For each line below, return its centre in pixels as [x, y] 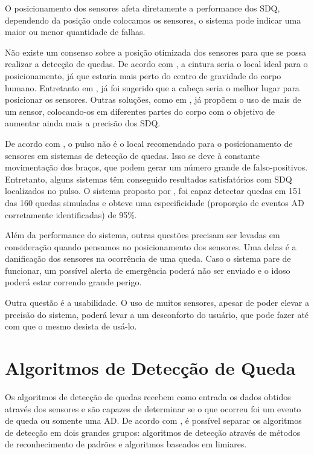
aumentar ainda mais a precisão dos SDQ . [83, 123]
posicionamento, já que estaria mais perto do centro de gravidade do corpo [143, 75]
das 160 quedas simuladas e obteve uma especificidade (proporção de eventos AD [155, 202]
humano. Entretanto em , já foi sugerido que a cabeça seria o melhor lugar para [152, 87]
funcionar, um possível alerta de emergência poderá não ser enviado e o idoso [148, 270]
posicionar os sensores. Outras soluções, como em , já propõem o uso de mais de [153, 99]
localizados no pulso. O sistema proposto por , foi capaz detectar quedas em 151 [153, 191]
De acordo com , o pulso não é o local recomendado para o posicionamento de [149, 143]
